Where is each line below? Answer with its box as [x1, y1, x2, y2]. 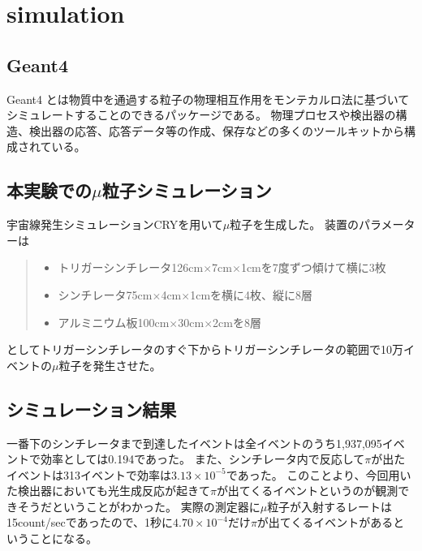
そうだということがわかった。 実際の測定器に [17, 497, 261, 514]
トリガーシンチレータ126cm [58, 259, 204, 276]
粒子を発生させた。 [58, 356, 161, 373]
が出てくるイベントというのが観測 [216, 482, 398, 499]
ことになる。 [28, 530, 97, 547]
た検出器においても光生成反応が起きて [6, 482, 210, 499]
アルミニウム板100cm [58, 313, 170, 330]
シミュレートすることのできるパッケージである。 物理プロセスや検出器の [6, 106, 396, 123]
